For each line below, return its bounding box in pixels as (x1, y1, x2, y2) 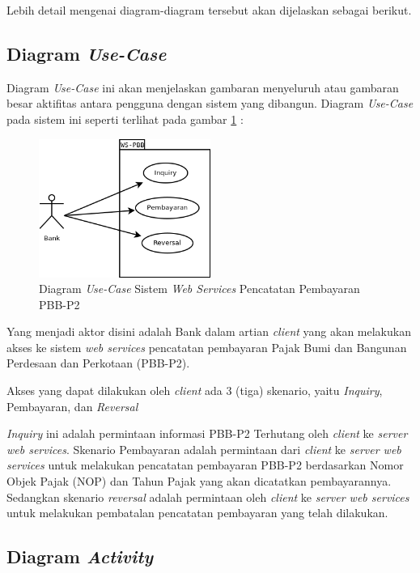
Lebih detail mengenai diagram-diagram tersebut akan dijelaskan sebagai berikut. (6, 2, 412, 18)
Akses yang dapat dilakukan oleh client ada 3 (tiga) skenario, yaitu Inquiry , (6, 382, 383, 399)
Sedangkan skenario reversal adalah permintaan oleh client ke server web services (6, 488, 409, 505)
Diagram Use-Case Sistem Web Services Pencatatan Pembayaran (39, 280, 360, 297)
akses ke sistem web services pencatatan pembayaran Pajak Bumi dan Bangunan (6, 338, 407, 355)
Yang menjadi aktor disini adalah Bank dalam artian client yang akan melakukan (6, 323, 411, 340)
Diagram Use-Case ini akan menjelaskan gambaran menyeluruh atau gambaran (6, 79, 399, 95)
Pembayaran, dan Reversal (6, 397, 138, 414)
